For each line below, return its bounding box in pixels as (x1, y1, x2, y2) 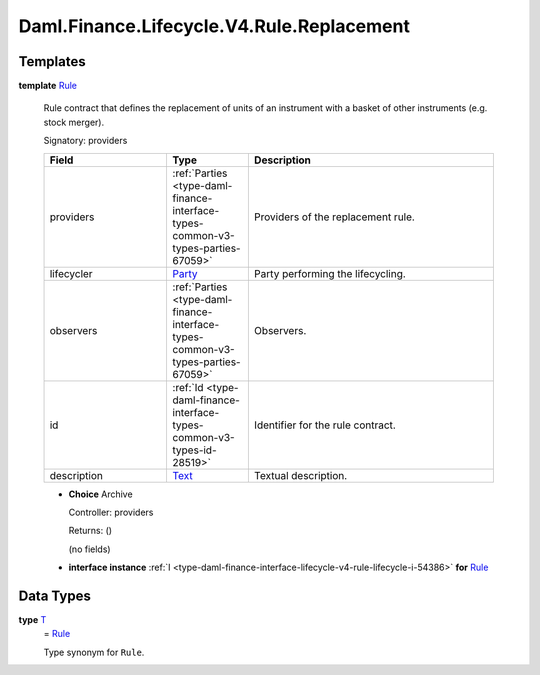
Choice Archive (68, 488, 134, 500)
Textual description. (253, 468, 348, 482)
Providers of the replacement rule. (253, 210, 415, 224)
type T (18, 614, 47, 626)
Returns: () (68, 525, 113, 537)
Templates (18, 53, 86, 70)
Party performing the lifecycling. (253, 266, 407, 280)
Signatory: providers (43, 135, 128, 147)
